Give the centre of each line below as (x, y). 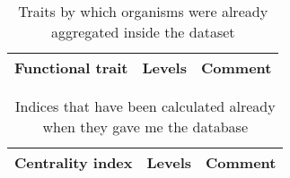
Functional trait (71, 68)
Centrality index (74, 162)
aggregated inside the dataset (143, 32)
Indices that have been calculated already (145, 106)
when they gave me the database (145, 127)
